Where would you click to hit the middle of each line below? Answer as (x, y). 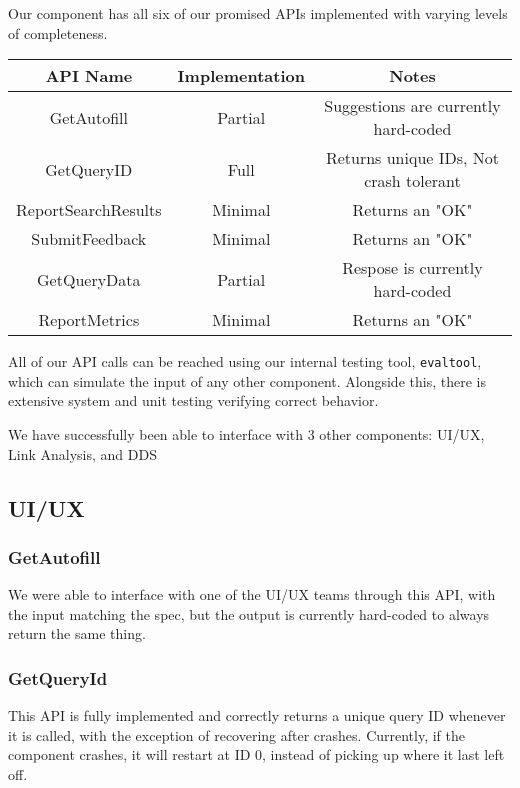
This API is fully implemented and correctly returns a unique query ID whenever (257, 715)
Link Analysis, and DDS (82, 453)
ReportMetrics (89, 320)
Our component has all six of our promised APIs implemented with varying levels (258, 13)
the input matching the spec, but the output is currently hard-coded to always (249, 613)
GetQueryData (89, 279)
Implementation (241, 76)
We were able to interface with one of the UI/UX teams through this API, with (252, 594)
